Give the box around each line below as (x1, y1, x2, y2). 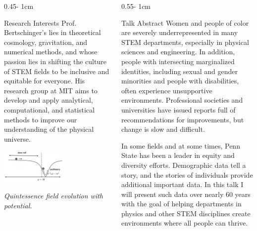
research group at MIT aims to (4, 85, 98, 95)
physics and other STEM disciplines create (121, 208, 251, 218)
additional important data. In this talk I (121, 179, 244, 190)
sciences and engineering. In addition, (121, 46, 235, 57)
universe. (4, 133, 31, 144)
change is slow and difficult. (121, 124, 205, 134)
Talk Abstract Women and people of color (121, 17, 249, 28)
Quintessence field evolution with (4, 190, 103, 200)
